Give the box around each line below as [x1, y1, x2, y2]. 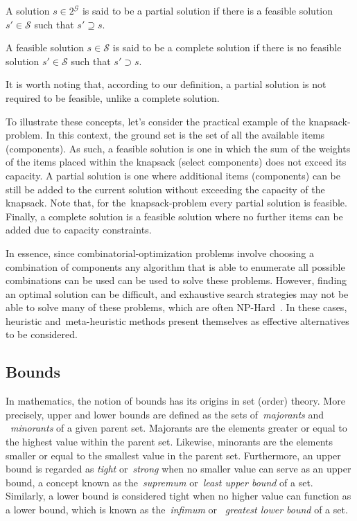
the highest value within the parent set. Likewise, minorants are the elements [6, 434, 333, 449]
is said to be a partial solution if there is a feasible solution [82, 3, 333, 17]
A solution [6, 3, 50, 17]
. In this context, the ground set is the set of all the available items [40, 127, 325, 142]
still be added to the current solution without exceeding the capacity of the [6, 182, 325, 196]
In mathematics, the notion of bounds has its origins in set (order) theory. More [6, 394, 345, 408]
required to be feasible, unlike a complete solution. [6, 90, 220, 105]
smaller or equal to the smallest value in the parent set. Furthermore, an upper [6, 448, 341, 462]
